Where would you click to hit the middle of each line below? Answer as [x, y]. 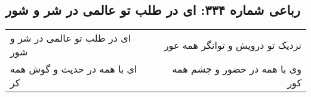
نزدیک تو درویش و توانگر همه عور [233, 45]
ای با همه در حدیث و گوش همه [74, 69]
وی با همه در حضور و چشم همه [237, 69]
